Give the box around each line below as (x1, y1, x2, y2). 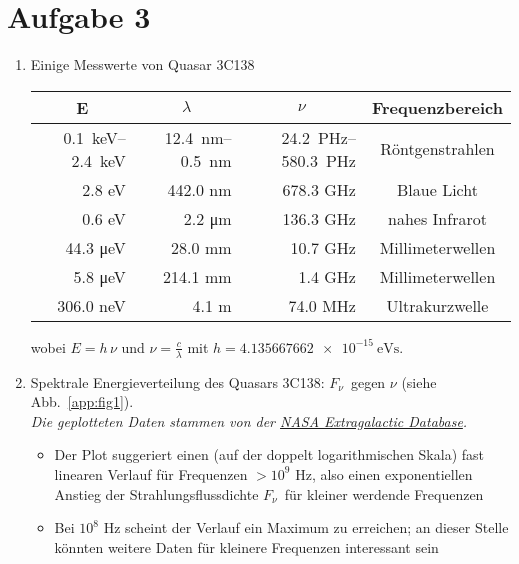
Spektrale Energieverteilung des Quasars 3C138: (30, 371, 325, 392)
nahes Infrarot (388, 206, 487, 230)
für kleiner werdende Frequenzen (284, 483, 484, 504)
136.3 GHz (282, 206, 356, 230)
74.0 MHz (288, 293, 356, 317)
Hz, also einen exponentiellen (295, 463, 473, 484)
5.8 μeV (73, 264, 126, 288)
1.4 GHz (298, 264, 356, 288)
